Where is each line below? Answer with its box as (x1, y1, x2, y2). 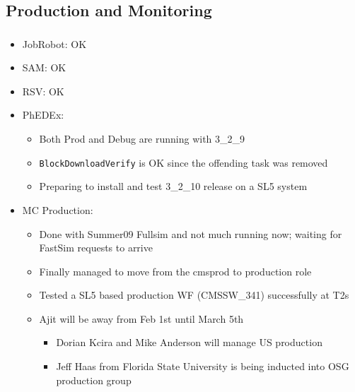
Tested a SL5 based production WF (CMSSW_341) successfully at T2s (39, 287, 349, 302)
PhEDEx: (22, 107, 64, 122)
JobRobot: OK (22, 36, 87, 51)
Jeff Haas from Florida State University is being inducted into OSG (56, 359, 349, 374)
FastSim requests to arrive (39, 240, 153, 255)
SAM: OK (22, 60, 66, 75)
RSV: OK (22, 83, 64, 98)
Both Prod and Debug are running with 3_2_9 (39, 131, 245, 146)
